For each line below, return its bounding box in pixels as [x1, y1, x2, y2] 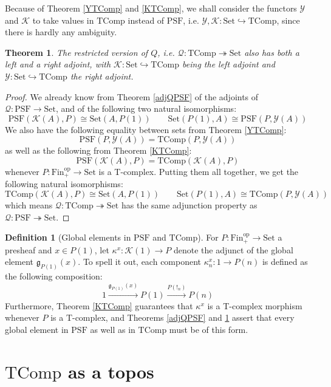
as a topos [68, 358, 154, 383]
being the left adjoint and [182, 58, 275, 70]
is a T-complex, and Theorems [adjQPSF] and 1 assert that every [50, 311, 295, 324]
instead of [128, 13, 165, 26]
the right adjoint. [70, 69, 134, 82]
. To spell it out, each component [78, 255, 202, 268]
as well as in [90, 323, 135, 335]
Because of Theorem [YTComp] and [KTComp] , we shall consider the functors [5, 2, 297, 14]
